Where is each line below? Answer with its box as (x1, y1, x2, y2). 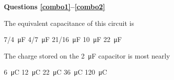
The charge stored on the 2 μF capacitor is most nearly (4, 50, 170, 60)
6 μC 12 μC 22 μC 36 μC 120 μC (4, 67, 107, 77)
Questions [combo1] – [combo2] (4, 1, 105, 11)
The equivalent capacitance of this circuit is (4, 18, 134, 28)
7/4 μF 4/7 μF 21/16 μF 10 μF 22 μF (4, 34, 122, 44)
